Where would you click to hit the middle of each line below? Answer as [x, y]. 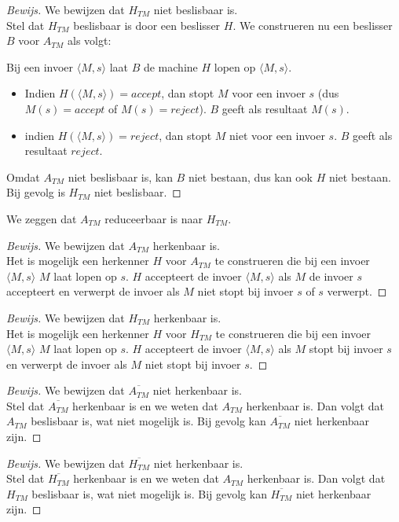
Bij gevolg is [36, 192]
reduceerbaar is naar [154, 218]
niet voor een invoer [277, 135]
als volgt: [90, 40]
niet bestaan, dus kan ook [250, 176]
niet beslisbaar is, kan [120, 176]
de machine [170, 66]
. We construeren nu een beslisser [313, 25]
